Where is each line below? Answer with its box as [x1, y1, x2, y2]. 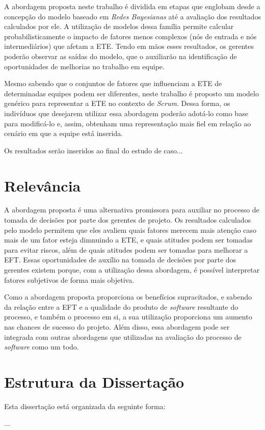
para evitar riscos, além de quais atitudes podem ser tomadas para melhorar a [4, 244, 248, 255]
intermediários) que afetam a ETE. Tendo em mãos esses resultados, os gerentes [4, 41, 254, 51]
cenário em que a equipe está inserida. [4, 128, 123, 139]
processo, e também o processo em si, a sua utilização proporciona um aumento [4, 311, 252, 322]
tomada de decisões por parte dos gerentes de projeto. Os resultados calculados [4, 214, 251, 225]
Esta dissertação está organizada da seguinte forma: [4, 400, 166, 411]
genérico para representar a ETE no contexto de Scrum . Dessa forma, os [4, 98, 230, 109]
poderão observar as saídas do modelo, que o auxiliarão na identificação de [4, 50, 237, 61]
